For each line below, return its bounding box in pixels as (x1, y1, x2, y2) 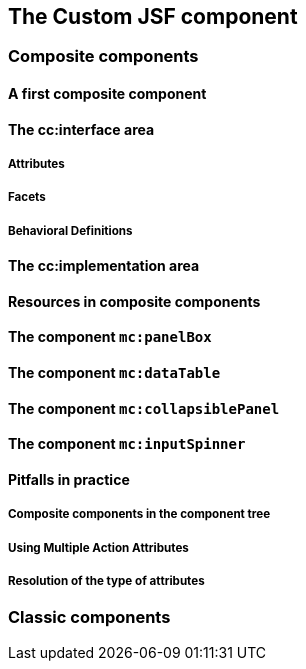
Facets (8, 190, 46, 205)
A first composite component (8, 85, 207, 103)
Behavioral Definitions (8, 223, 133, 238)
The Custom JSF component (8, 4, 298, 29)
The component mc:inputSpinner (8, 435, 246, 453)
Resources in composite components (8, 292, 261, 310)
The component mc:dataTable (8, 364, 221, 382)
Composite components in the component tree (8, 507, 271, 522)
